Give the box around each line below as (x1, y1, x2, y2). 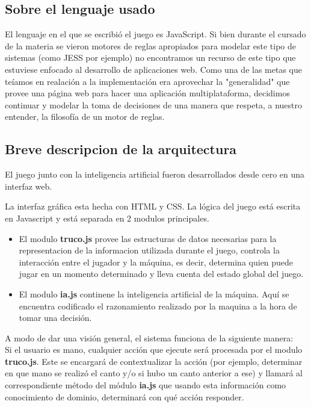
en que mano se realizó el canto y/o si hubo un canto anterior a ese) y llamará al (5, 367, 303, 379)
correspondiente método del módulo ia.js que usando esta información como (5, 379, 286, 391)
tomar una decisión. (19, 311, 92, 324)
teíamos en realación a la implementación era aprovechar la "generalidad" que (5, 75, 290, 87)
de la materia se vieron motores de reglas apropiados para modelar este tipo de (5, 39, 297, 52)
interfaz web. (5, 179, 52, 192)
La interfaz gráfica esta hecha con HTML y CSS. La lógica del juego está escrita (5, 200, 301, 213)
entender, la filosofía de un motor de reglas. (5, 110, 165, 123)
